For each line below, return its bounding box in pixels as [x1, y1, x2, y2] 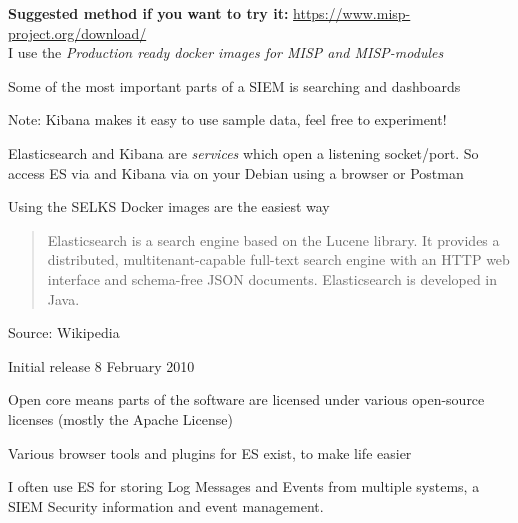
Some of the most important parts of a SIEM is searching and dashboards [8, 75, 461, 96]
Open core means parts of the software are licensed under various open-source [8, 389, 485, 410]
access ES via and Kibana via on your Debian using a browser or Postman [8, 162, 464, 183]
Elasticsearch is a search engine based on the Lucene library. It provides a [47, 229, 500, 250]
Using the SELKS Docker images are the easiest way [8, 196, 330, 217]
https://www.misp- [293, 3, 411, 23]
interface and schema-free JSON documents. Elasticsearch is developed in [47, 268, 498, 289]
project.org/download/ [8, 22, 147, 43]
